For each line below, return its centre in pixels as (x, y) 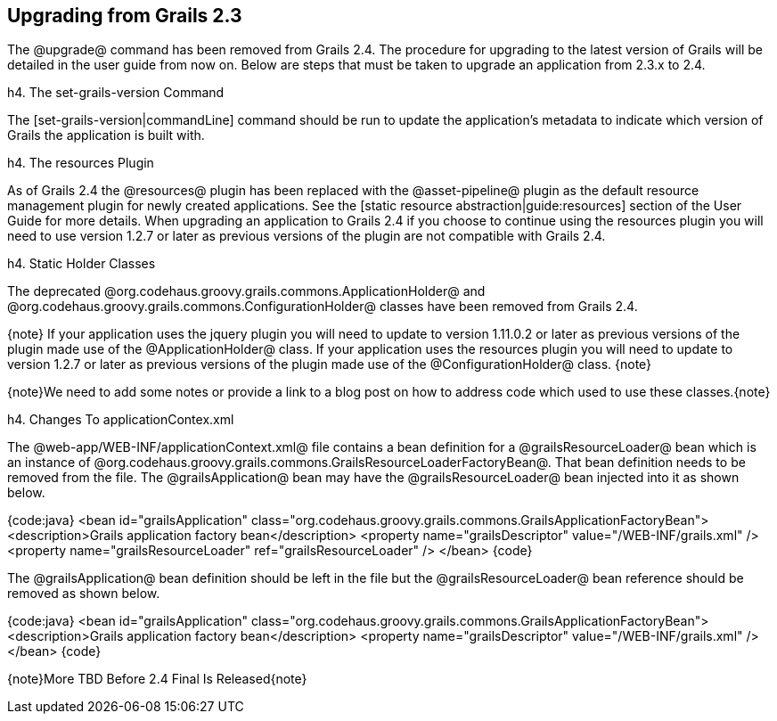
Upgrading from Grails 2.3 (125, 16)
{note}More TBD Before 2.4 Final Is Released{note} (157, 679)
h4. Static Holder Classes (82, 264)
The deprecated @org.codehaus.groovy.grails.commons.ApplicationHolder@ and (246, 291)
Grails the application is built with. (106, 135)
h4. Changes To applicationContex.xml (121, 420)
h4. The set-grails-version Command (116, 93)
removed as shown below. (84, 594)
